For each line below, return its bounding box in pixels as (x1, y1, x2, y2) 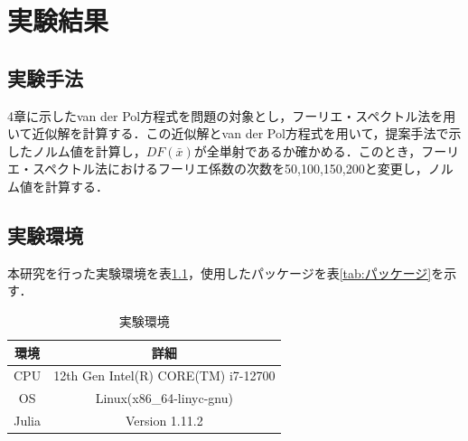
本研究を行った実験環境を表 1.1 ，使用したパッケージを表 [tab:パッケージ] (7, 263, 432, 282)
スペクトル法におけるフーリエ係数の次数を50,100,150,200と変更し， (32, 159, 428, 178)
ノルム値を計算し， (32, 141, 146, 160)
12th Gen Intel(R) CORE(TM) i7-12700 (53, 366, 276, 385)
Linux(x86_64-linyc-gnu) (95, 389, 233, 408)
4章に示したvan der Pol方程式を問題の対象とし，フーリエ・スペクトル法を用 (7, 106, 456, 125)
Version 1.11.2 (125, 411, 203, 430)
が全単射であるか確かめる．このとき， (193, 141, 422, 160)
